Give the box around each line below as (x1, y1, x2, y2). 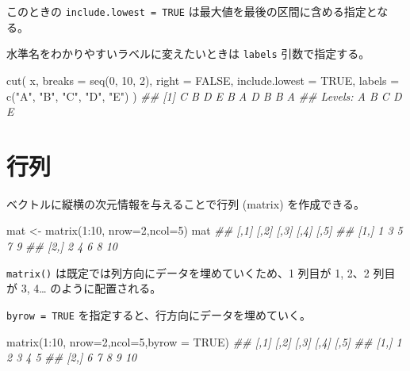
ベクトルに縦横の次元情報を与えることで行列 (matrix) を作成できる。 (6, 195, 365, 212)
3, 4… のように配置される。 (21, 280, 162, 296)
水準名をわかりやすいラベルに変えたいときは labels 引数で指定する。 (6, 45, 370, 62)
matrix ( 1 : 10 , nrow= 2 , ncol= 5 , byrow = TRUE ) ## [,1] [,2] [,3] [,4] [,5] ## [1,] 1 (6, 333, 402, 350)
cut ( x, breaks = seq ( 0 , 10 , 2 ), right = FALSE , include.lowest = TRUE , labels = (6, 71, 400, 88)
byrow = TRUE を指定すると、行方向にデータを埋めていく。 (6, 306, 312, 323)
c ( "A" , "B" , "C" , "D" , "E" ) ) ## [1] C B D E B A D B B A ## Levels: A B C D (6, 87, 402, 104)
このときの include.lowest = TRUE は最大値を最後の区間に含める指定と (6, 3, 377, 19)
